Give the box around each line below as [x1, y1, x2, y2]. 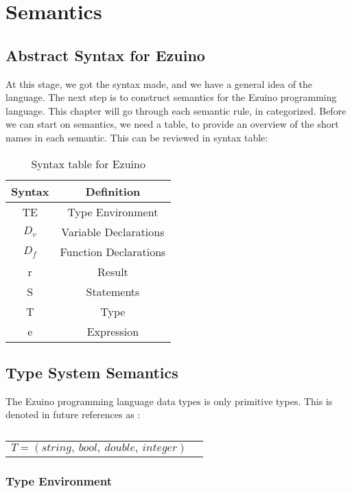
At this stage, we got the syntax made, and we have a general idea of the [5, 76, 313, 91]
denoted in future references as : [5, 407, 141, 422]
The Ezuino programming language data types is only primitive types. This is [5, 393, 333, 408]
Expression [86, 323, 139, 339]
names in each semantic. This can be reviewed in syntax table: [5, 130, 268, 144]
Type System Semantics [5, 361, 178, 382]
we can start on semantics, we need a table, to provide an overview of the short [5, 117, 339, 131]
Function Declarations [60, 243, 166, 260]
